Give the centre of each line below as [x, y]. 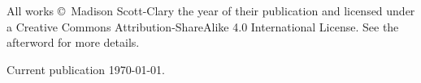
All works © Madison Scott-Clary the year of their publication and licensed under [211, 10]
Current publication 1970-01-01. [86, 69]
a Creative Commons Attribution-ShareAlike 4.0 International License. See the [203, 26]
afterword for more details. [73, 42]
